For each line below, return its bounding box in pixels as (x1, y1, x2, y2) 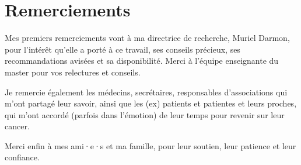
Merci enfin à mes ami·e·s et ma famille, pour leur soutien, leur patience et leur (5, 139, 296, 152)
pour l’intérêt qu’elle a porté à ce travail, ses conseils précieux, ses (5, 43, 240, 55)
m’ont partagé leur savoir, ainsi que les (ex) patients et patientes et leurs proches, (5, 97, 297, 109)
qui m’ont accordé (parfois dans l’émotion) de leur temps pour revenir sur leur (5, 108, 285, 121)
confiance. (5, 151, 40, 163)
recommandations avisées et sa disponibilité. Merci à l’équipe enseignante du (5, 54, 279, 67)
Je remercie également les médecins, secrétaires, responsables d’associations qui (5, 85, 288, 98)
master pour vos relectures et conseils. (5, 66, 141, 78)
